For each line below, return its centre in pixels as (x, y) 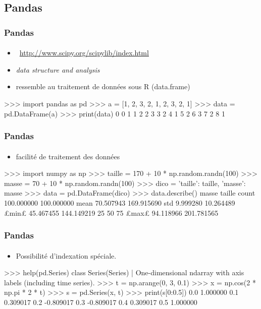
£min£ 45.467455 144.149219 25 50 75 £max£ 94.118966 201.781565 (111, 212)
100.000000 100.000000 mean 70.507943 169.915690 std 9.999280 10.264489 (120, 203)
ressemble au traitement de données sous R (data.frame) (103, 86)
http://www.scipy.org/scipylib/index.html (84, 53)
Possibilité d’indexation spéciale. (66, 255)
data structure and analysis (58, 69)
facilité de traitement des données (68, 156)
